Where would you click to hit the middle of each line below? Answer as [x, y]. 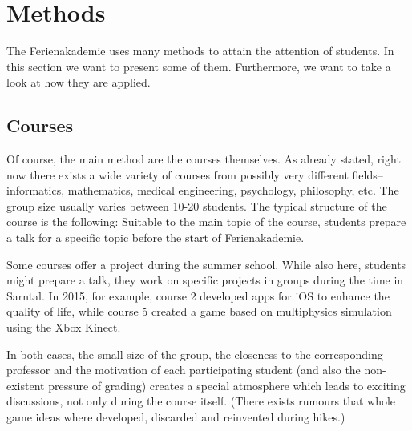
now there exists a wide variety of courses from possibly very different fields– [195, 174]
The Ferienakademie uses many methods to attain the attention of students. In [200, 51]
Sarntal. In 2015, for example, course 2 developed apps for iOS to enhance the [198, 295]
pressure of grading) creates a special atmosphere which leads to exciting [227, 385]
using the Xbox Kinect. [64, 327]
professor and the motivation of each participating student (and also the [184, 370]
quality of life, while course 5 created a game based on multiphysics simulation [199, 311]
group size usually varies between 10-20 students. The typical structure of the [197, 205]
